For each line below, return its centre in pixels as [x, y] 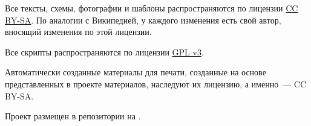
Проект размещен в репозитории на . [73, 116]
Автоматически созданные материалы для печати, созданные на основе [136, 72]
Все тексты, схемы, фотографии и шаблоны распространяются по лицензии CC [152, 8]
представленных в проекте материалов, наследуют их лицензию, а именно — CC [156, 83]
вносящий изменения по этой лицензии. [78, 32]
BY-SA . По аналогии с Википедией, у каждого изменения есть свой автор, [143, 20]
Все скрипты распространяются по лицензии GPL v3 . [104, 52]
